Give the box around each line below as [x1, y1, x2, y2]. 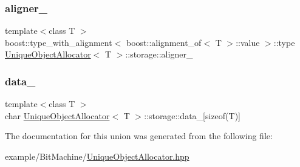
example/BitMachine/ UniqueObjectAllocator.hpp [5, 150, 189, 162]
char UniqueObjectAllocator [5, 109, 110, 122]
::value [236, 36, 260, 48]
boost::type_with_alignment [5, 36, 112, 48]
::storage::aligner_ [125, 48, 193, 61]
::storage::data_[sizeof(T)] [144, 109, 241, 122]
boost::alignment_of [126, 36, 202, 48]
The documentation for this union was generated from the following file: [5, 129, 273, 142]
